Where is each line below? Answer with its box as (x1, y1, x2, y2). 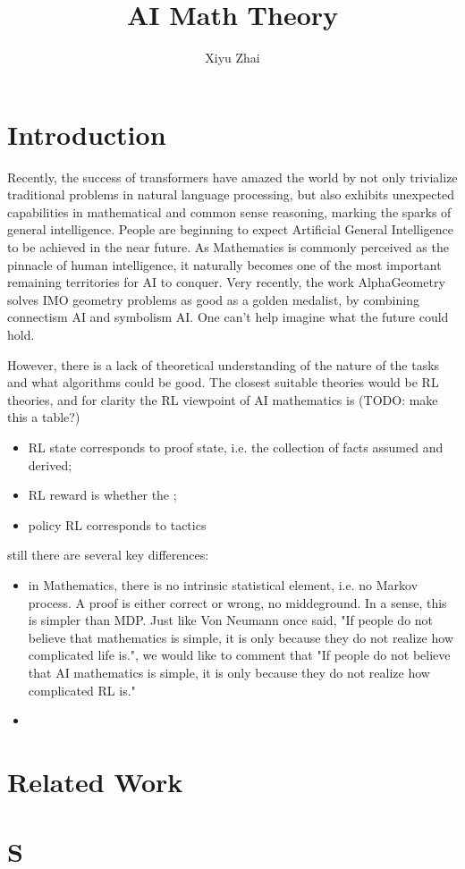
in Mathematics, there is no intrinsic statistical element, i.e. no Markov (28, 575, 418, 594)
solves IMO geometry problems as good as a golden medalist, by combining (7, 290, 419, 308)
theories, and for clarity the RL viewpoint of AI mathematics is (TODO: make (7, 390, 438, 409)
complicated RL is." (28, 680, 136, 699)
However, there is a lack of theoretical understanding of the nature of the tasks (7, 355, 440, 374)
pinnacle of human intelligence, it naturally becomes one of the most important (7, 255, 442, 274)
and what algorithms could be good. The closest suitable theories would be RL (7, 373, 439, 392)
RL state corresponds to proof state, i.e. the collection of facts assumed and (28, 437, 444, 456)
